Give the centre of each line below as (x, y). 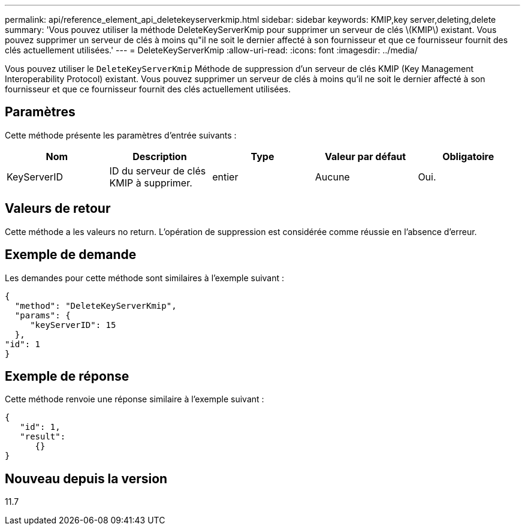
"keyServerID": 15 (73, 325)
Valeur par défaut (366, 156)
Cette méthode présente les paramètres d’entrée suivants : (121, 135)
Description (160, 156)
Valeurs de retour (58, 209)
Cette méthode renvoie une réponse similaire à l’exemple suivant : (135, 399)
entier (225, 177)
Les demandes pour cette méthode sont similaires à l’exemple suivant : (145, 278)
